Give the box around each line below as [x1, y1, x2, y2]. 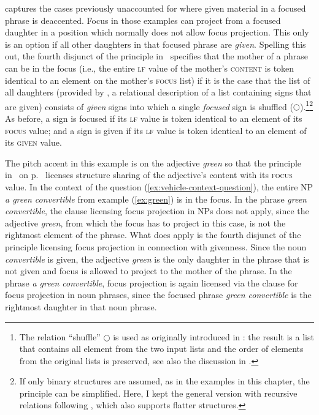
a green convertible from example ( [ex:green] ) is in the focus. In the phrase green [5, 192, 307, 205]
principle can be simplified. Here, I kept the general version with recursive [19, 386, 298, 399]
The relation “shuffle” [19, 330, 101, 343]
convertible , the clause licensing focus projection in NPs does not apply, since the [5, 204, 309, 217]
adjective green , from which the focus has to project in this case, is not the [5, 216, 286, 229]
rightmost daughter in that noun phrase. [5, 300, 157, 313]
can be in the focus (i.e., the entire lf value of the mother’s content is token [5, 61, 294, 74]
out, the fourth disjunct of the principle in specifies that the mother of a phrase [5, 50, 309, 62]
